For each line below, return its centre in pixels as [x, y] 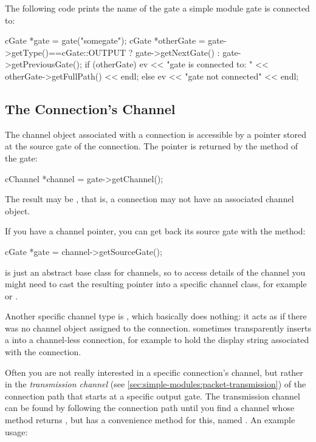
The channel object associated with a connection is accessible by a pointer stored [156, 134]
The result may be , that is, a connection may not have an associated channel [149, 199]
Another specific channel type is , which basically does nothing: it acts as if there [156, 316]
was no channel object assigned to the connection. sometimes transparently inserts [158, 328]
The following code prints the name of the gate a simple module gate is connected [157, 8]
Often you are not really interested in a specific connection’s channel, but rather [154, 372]
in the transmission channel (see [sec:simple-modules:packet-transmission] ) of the [156, 384]
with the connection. [43, 352]
